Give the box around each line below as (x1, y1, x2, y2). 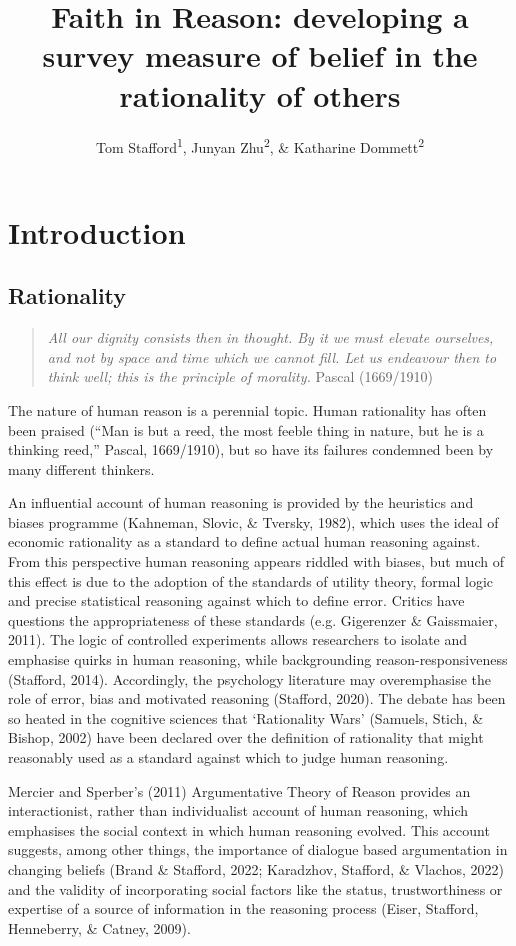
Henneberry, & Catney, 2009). (8, 917, 191, 938)
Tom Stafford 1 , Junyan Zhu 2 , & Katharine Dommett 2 (96, 133, 424, 157)
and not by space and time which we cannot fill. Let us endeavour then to (47, 346, 497, 367)
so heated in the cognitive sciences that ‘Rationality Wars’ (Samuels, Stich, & (8, 707, 484, 728)
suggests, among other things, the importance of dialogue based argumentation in (8, 839, 508, 860)
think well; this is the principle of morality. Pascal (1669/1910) (47, 366, 433, 387)
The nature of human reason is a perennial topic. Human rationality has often (8, 399, 487, 420)
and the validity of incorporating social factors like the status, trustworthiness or (8, 878, 503, 899)
